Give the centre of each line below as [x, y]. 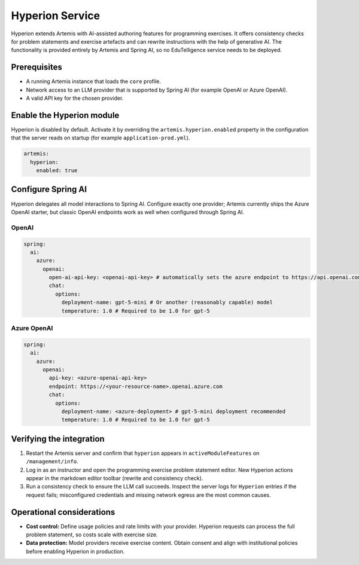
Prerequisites [36, 67]
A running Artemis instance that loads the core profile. [94, 81]
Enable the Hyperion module [65, 115]
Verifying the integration [58, 439]
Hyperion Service [56, 16]
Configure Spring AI [49, 189]
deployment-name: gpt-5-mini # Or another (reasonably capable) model [167, 303]
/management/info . [52, 462]
